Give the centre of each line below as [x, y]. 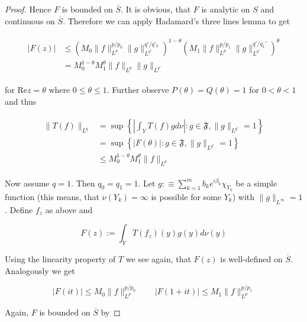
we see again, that [158, 259]
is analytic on [226, 9]
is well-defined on [251, 259]
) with [243, 196]
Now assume [27, 183]
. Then [83, 183]
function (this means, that [52, 196]
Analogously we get [40, 270]
